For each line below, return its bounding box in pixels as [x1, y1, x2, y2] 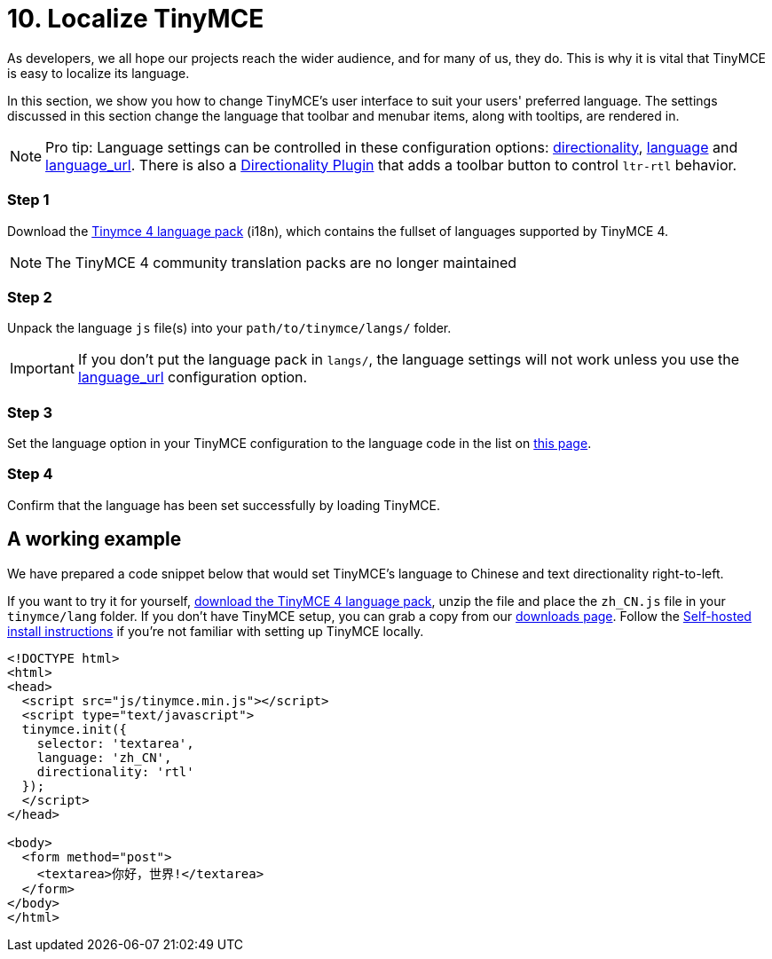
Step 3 [7, 403, 53, 421]
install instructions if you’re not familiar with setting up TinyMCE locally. [7, 623, 424, 639]
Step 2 [7, 287, 52, 306]
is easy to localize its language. [7, 65, 190, 81]
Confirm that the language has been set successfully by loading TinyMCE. [7, 497, 441, 513]
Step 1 [7, 191, 50, 209]
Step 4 [7, 465, 53, 483]
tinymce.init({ [21, 721, 127, 736]
